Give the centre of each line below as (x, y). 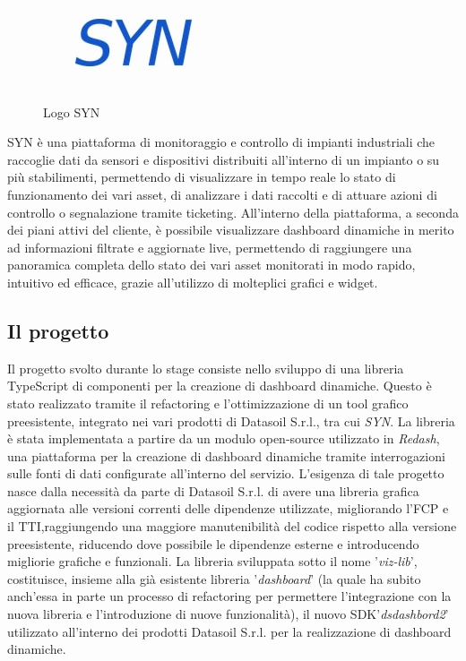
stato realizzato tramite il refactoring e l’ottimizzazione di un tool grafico (208, 403)
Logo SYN (72, 112)
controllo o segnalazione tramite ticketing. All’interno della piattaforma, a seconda (233, 212)
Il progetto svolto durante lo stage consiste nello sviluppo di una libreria (206, 368)
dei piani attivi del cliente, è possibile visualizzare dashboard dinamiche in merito (231, 230)
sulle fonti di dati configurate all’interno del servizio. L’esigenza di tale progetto (226, 473)
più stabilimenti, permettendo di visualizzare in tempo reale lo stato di (202, 177)
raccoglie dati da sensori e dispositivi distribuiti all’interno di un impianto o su (224, 159)
